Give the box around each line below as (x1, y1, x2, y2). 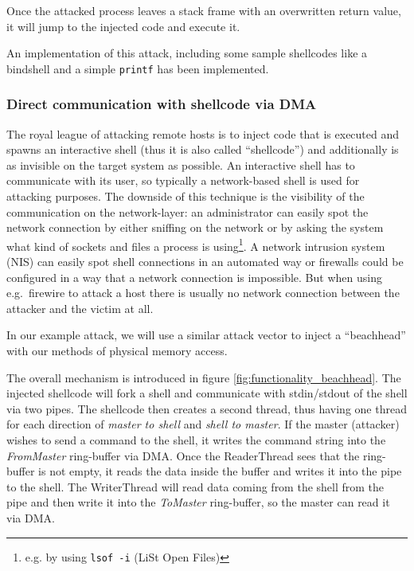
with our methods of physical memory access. (6, 342, 228, 359)
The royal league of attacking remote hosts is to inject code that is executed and (6, 125, 400, 142)
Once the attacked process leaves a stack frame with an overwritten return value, (6, 2, 401, 18)
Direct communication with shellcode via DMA (6, 94, 317, 114)
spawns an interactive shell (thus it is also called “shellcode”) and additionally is (6, 141, 399, 158)
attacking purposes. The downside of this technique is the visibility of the (6, 188, 365, 205)
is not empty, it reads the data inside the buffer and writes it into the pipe (38, 463, 402, 479)
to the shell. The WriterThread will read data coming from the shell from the (6, 478, 385, 495)
